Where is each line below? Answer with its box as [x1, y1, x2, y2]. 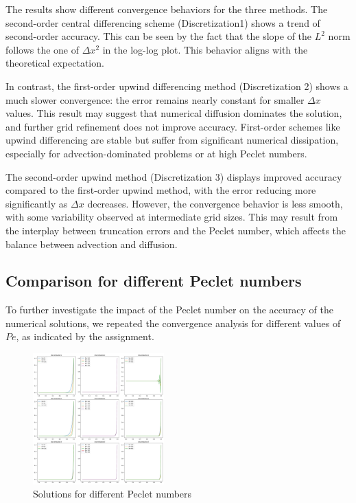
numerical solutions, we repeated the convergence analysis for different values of [5, 315, 341, 330]
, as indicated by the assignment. [16, 329, 154, 344]
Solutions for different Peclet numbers [33, 487, 192, 501]
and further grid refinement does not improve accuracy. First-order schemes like [5, 119, 340, 133]
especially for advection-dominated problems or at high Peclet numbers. [5, 146, 307, 160]
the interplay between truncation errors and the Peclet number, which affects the [5, 223, 346, 237]
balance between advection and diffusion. [5, 236, 178, 251]
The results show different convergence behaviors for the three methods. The [5, 2, 328, 16]
